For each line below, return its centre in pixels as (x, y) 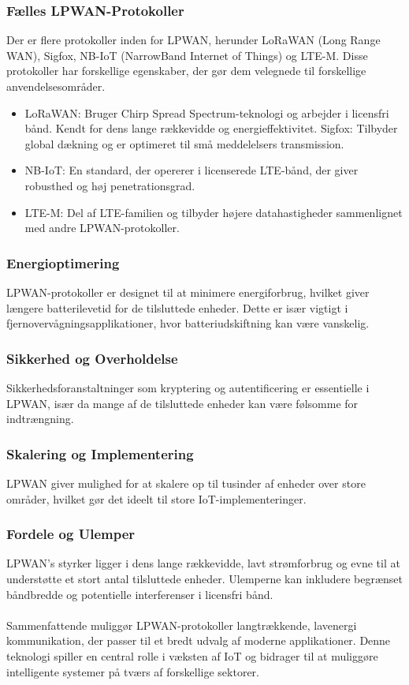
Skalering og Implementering (100, 453)
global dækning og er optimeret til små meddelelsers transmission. (184, 143)
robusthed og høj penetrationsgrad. (110, 185)
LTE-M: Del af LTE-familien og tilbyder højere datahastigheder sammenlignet (214, 212)
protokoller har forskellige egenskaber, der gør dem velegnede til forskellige (186, 71)
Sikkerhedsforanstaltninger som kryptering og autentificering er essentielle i (188, 387)
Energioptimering (63, 262)
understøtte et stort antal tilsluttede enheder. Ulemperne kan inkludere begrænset (205, 578)
